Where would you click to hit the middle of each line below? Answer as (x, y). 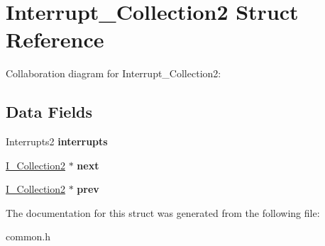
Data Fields (49, 112)
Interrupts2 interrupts (57, 141)
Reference (55, 39)
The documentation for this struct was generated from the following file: (163, 212)
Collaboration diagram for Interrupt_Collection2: (114, 73)
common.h (28, 236)
